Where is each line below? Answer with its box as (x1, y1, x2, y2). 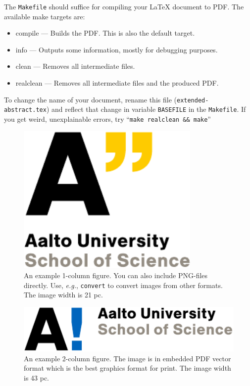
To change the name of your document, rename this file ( (4, 94, 177, 104)
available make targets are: (4, 11, 85, 21)
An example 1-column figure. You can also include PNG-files (24, 270, 208, 280)
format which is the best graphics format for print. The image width (24, 363, 231, 373)
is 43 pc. (24, 373, 50, 383)
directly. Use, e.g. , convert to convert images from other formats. (24, 280, 223, 290)
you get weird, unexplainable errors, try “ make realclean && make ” (4, 113, 211, 124)
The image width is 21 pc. (24, 289, 103, 300)
